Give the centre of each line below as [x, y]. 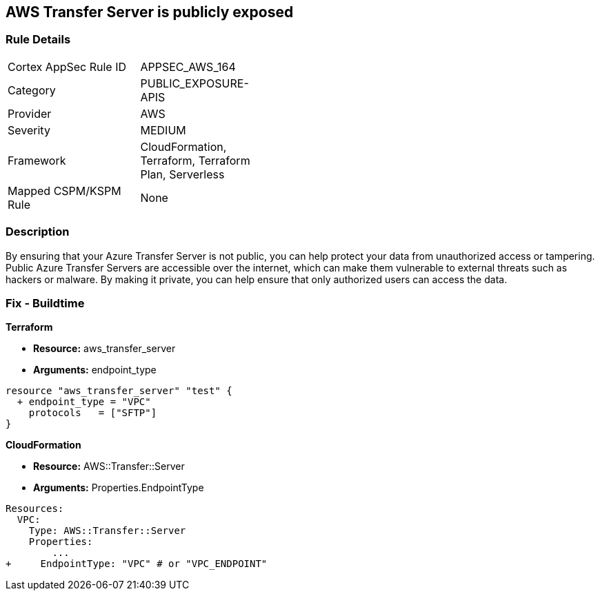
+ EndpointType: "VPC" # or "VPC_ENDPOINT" [137, 564]
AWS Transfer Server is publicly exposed [150, 12]
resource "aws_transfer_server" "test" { [119, 391]
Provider [30, 113]
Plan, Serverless [182, 174]
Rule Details [38, 40]
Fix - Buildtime [45, 303]
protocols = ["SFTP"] [93, 413]
